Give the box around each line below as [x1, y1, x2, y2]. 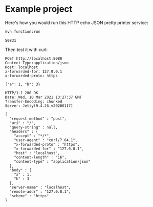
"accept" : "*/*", [14, 133, 51, 138]
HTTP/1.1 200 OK [5, 90, 38, 95]
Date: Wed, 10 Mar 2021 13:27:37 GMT [5, 95, 82, 100]
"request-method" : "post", [9, 116, 67, 121]
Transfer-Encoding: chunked [5, 99, 63, 104]
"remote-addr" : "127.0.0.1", [9, 189, 71, 194]
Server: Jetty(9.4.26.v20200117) [5, 103, 73, 108]
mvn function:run [5, 29, 41, 34]
